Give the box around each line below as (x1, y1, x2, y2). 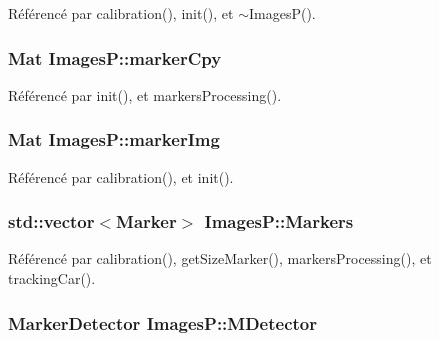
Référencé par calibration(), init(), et (8, 3, 234, 23)
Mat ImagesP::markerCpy (8, 45, 222, 70)
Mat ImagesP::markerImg (8, 127, 220, 152)
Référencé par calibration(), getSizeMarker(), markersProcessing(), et (8, 248, 432, 269)
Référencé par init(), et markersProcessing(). (8, 84, 282, 105)
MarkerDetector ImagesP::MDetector (8, 310, 318, 335)
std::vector (8, 209, 95, 234)
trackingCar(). (8, 268, 96, 289)
